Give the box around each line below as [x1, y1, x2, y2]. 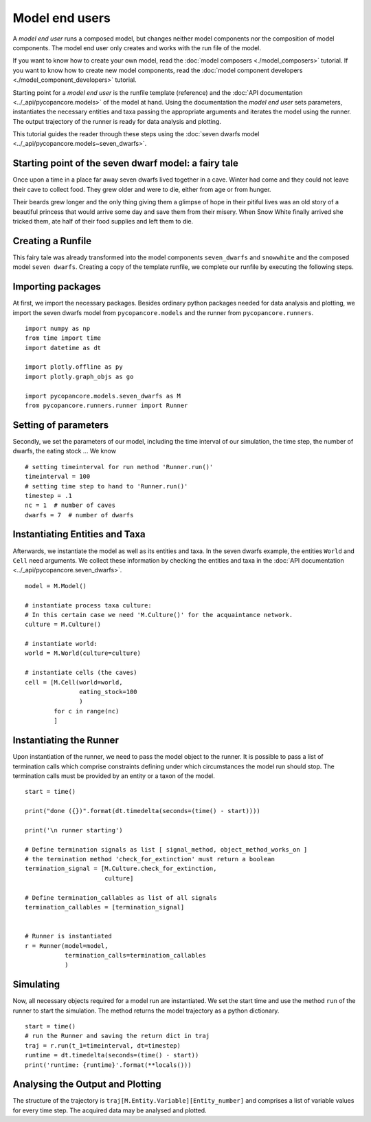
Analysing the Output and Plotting [12, 1079, 161, 1090]
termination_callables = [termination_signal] [25, 903, 185, 911]
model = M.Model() [25, 582, 87, 590]
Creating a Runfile [12, 235, 92, 247]
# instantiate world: [25, 640, 98, 648]
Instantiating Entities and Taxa [12, 528, 146, 540]
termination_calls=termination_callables [64, 951, 206, 959]
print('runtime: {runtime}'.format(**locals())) [25, 1061, 192, 1069]
